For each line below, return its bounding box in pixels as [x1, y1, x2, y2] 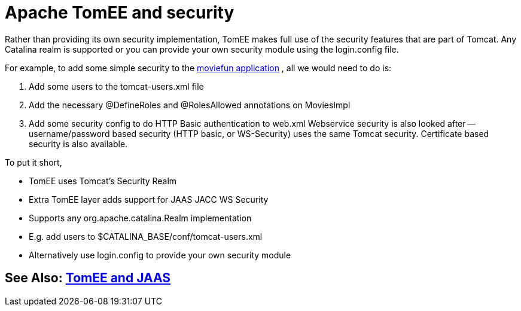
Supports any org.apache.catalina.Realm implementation [29, 212, 252, 223]
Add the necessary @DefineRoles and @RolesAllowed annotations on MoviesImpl [29, 99, 351, 110]
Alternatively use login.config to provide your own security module [29, 249, 291, 260]
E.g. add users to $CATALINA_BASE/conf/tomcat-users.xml [29, 231, 263, 242]
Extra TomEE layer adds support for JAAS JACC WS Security [29, 194, 269, 205]
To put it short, [5, 157, 62, 167]
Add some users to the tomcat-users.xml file [29, 81, 204, 92]
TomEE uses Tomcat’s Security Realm [29, 175, 177, 186]
